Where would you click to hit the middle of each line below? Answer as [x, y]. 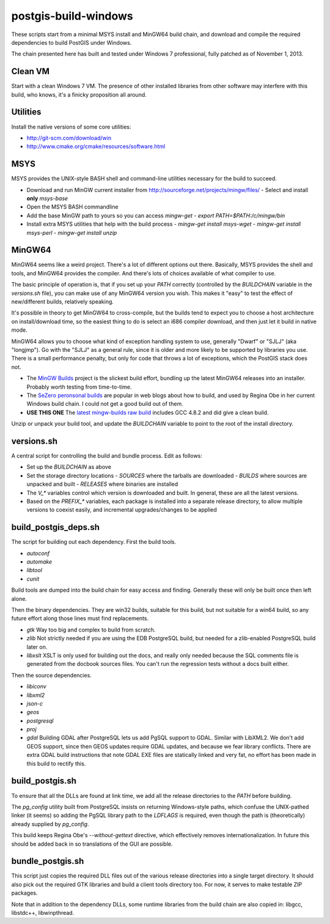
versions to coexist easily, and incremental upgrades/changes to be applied [122, 510]
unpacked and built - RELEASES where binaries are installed [102, 484]
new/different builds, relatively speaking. [63, 302]
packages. [24, 893]
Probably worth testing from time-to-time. [79, 387]
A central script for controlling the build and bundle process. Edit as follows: [107, 456]
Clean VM [31, 71]
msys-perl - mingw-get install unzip [72, 233]
